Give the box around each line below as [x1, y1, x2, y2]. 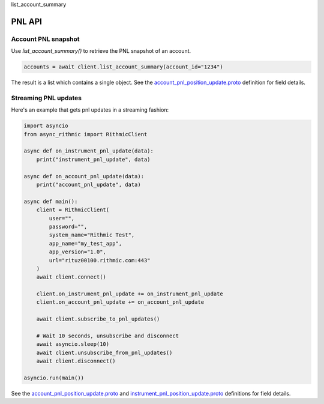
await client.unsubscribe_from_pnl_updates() [36, 349, 173, 356]
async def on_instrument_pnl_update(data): [23, 148, 154, 154]
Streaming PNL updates [11, 94, 82, 102]
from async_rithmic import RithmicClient [23, 131, 148, 137]
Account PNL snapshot [11, 35, 80, 43]
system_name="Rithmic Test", [49, 232, 135, 238]
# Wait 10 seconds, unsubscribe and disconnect [36, 333, 179, 339]
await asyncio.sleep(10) [36, 341, 110, 348]
